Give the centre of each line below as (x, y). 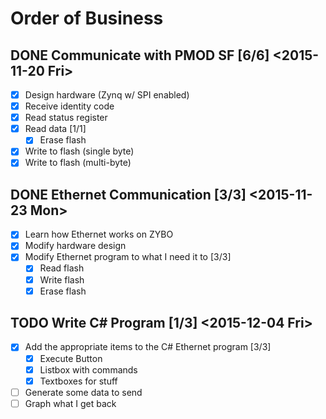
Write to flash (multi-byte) (78, 163)
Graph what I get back (70, 403)
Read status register (66, 118)
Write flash (62, 279)
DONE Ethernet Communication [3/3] (128, 194)
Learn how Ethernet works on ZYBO (99, 234)
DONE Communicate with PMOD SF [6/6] (140, 55)
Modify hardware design (75, 246)
